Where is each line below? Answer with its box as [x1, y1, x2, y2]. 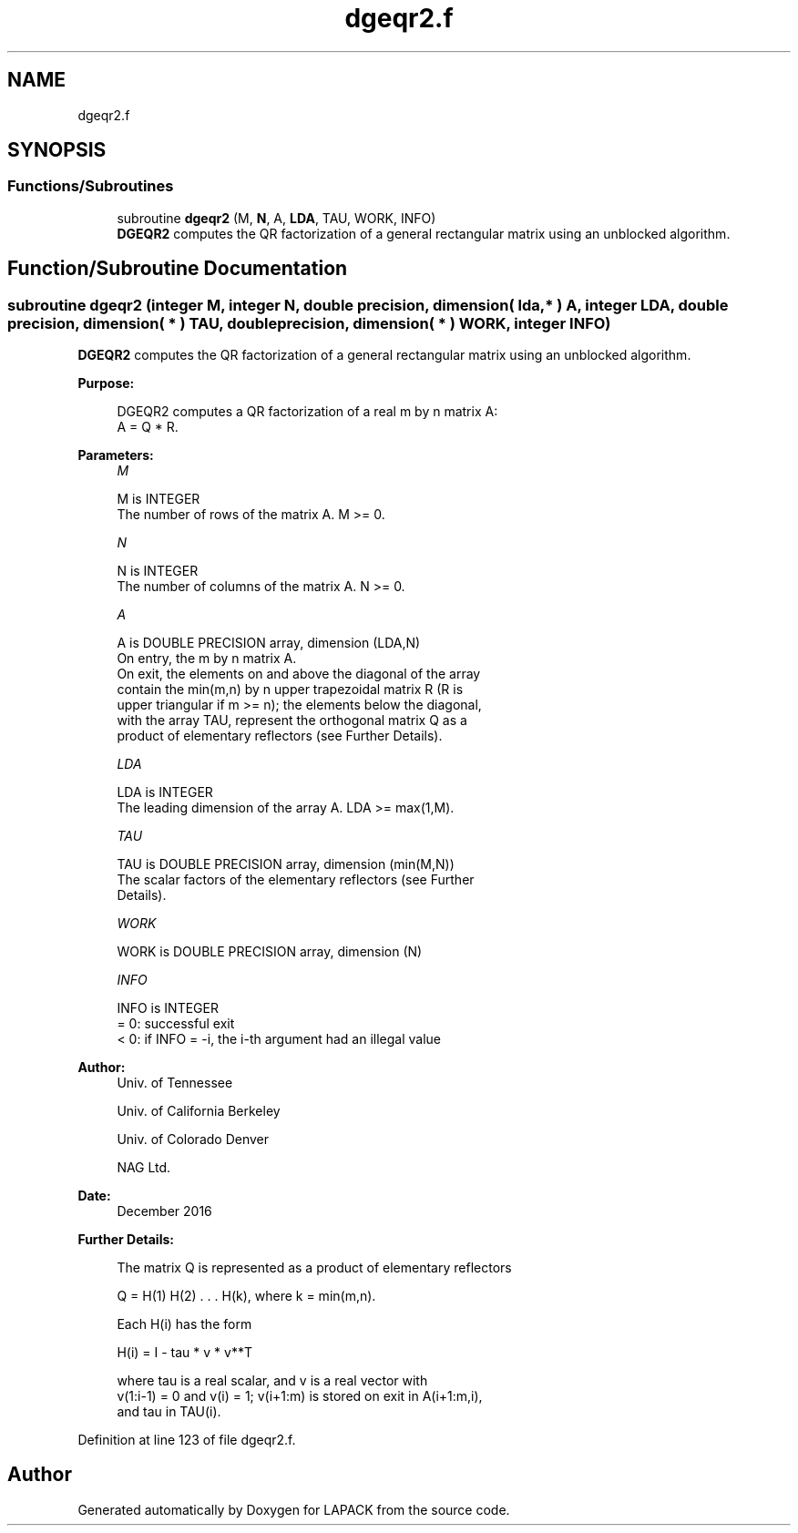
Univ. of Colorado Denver [117, 1131, 270, 1148]
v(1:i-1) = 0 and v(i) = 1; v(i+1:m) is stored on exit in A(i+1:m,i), [117, 1388, 483, 1405]
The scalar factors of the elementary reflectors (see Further [117, 872, 475, 888]
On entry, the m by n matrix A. [117, 650, 297, 667]
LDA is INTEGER [117, 784, 213, 801]
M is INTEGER [117, 491, 200, 507]
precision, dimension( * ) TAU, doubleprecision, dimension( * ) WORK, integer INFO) [7, 313, 611, 332]
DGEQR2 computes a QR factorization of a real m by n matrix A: [117, 404, 498, 420]
